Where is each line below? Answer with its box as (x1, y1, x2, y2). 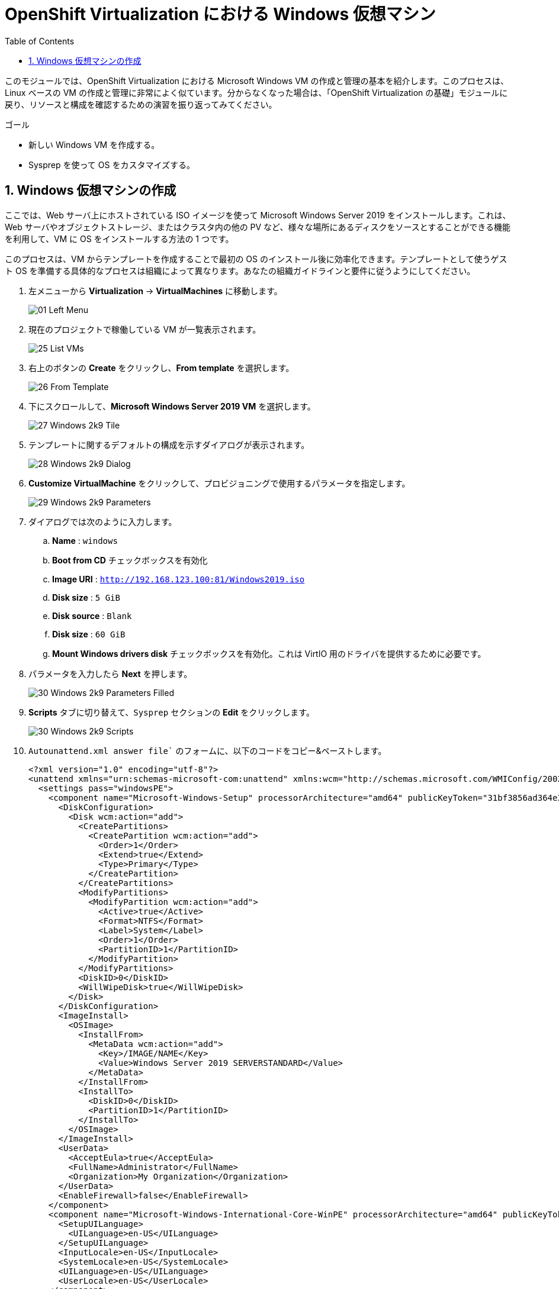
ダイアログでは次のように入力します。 (28, 516, 177, 527)
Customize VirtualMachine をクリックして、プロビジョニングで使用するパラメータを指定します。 (28, 478, 410, 488)
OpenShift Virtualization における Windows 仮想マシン (5, 4, 436, 24)
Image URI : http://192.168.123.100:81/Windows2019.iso (52, 573, 305, 584)
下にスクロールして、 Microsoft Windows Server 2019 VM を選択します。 (28, 401, 316, 411)
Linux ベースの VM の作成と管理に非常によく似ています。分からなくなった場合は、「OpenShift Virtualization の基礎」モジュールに (5, 87, 508, 98)
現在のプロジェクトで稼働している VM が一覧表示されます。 (28, 324, 261, 334)
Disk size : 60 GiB (52, 629, 126, 639)
